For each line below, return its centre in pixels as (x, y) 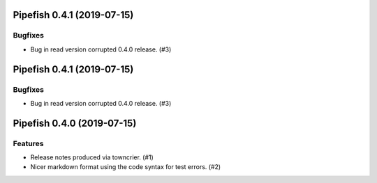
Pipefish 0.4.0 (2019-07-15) (75, 123)
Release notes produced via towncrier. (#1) (92, 157)
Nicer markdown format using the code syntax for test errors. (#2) (126, 167)
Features (28, 143)
